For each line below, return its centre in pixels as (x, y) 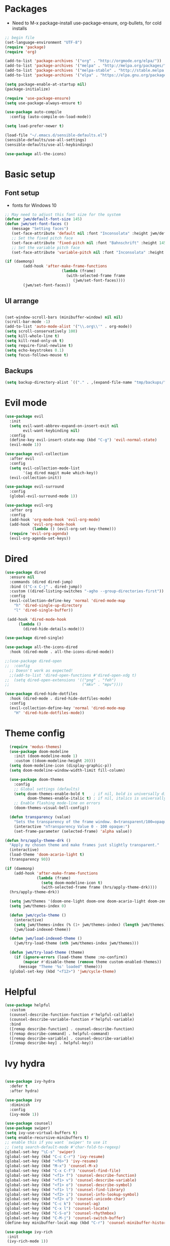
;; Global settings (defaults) (47, 789)
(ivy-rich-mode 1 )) (28, 1241)
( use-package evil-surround (35, 487)
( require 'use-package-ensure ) (38, 98)
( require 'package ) (25, 47)
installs (20, 28)
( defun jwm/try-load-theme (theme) (47, 953)
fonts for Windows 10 (34, 205)
